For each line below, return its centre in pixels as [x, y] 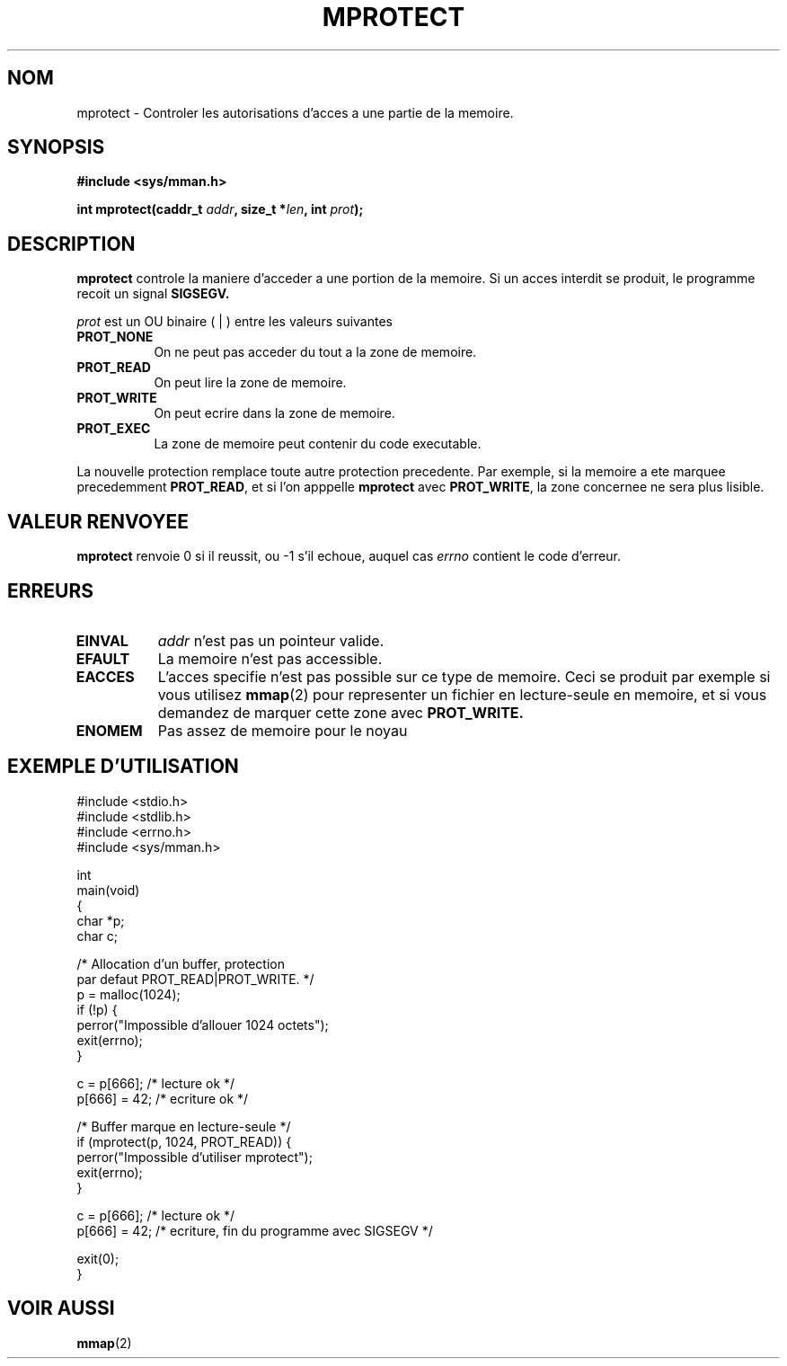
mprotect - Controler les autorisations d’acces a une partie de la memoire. [295, 112]
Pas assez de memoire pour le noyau [283, 730]
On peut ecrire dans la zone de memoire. [274, 413]
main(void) [108, 890]
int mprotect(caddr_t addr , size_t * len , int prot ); [220, 209]
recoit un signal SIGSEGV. [153, 294]
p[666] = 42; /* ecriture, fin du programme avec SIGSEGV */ [255, 1230]
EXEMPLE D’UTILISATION [123, 767]
